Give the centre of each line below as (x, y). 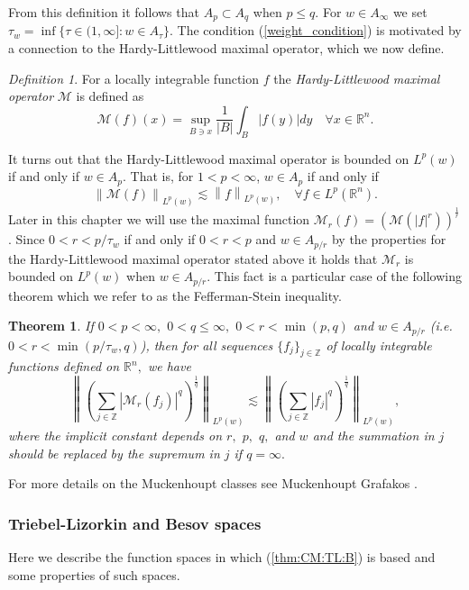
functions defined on (64, 366)
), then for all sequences (207, 345)
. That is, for (158, 176)
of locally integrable (379, 345)
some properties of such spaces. (94, 574)
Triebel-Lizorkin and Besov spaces (135, 523)
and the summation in (373, 436)
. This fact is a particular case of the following (334, 276)
